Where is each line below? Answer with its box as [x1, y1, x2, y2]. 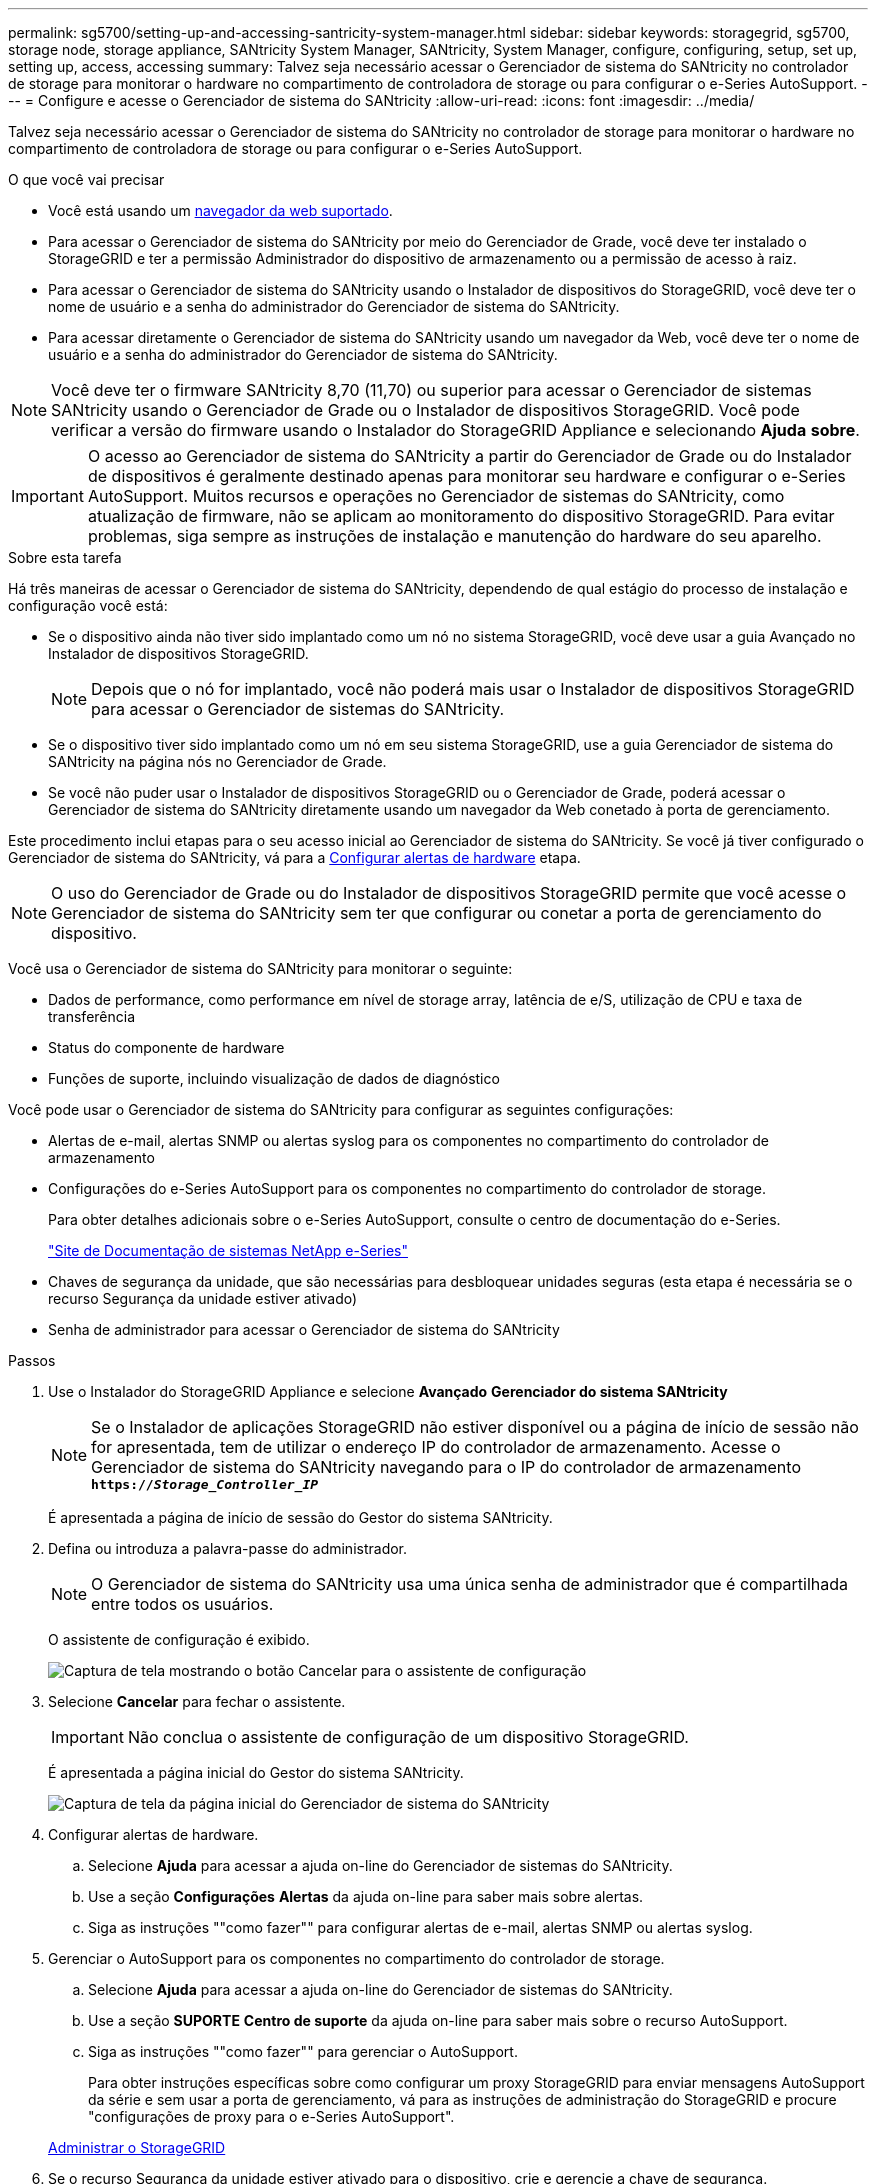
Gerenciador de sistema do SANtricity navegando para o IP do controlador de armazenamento [91, 1457, 801, 1477]
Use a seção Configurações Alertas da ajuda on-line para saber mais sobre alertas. [88, 1888, 644, 1905]
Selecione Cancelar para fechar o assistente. [48, 1693, 346, 1710]
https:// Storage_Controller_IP [91, 1477, 319, 1492]
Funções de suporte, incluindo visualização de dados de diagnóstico [48, 1070, 500, 1087]
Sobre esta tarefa [8, 549, 122, 566]
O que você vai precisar [8, 171, 165, 188]
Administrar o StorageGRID [48, 2139, 226, 2156]
